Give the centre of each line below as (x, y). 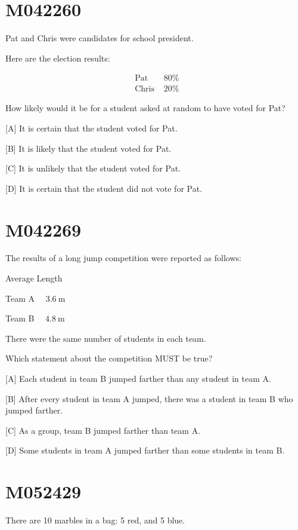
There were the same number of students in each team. (106, 338)
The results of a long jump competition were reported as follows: (123, 258)
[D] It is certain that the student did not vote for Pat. (104, 188)
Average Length (34, 278)
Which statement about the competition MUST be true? (109, 358)
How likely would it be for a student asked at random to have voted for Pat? (145, 108)
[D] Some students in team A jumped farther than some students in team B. (145, 450)
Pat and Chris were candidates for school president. (100, 38)
